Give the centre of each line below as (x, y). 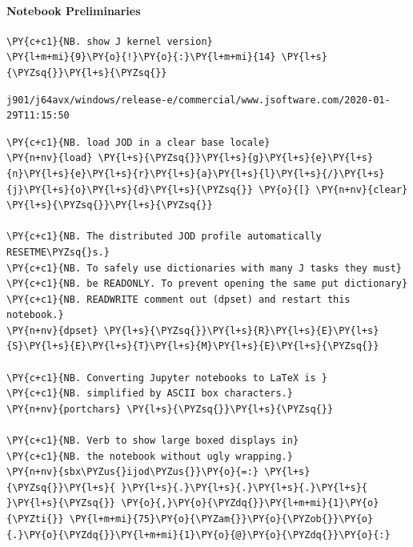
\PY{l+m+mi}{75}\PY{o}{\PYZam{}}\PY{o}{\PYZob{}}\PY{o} (221, 519)
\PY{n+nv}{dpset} (52, 330)
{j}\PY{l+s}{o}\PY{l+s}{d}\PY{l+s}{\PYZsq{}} (130, 189)
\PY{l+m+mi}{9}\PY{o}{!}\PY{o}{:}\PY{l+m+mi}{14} (141, 57)
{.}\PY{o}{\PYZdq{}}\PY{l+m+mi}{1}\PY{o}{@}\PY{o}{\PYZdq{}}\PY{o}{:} (198, 535)
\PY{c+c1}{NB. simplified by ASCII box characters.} (150, 394)
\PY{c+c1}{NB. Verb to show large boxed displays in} (153, 441)
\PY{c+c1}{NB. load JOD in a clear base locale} (138, 142)
